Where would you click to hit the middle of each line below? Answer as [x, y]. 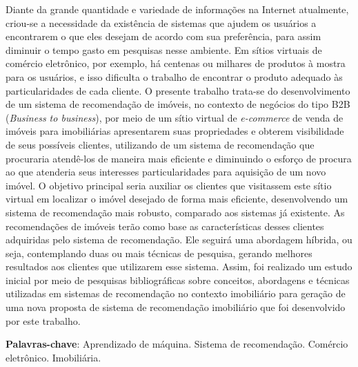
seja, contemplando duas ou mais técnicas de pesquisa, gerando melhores [159, 253]
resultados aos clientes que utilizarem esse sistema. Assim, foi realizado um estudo [179, 266]
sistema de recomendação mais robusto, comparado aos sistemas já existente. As [175, 212]
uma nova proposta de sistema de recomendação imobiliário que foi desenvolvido [176, 307]
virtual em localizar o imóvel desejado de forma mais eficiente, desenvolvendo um [177, 199]
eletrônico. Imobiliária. [53, 357]
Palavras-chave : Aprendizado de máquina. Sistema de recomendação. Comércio [177, 344]
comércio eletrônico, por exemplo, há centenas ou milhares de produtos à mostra [176, 63]
